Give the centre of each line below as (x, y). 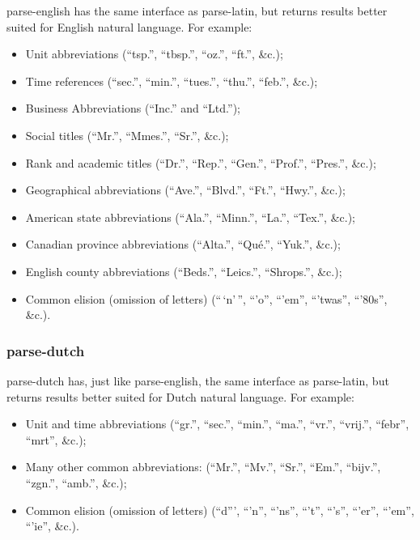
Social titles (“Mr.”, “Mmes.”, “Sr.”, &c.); (127, 135)
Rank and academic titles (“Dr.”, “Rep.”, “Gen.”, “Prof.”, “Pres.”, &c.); (201, 162)
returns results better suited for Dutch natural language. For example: (180, 396)
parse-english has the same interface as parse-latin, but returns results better (197, 11)
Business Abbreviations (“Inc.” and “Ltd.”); (133, 108)
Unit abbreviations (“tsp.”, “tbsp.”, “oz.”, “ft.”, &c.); (154, 54)
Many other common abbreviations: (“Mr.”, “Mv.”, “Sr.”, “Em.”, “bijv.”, (203, 467)
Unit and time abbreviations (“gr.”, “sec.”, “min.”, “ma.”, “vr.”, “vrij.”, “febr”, (217, 424)
